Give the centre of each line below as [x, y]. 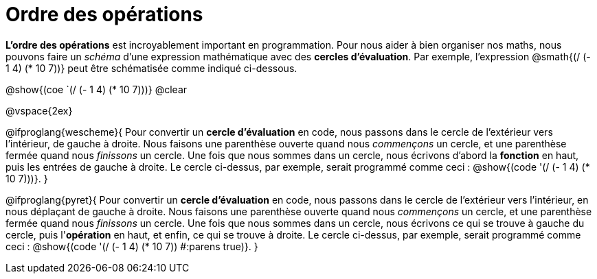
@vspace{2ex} [39, 110]
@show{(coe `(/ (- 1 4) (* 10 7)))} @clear [97, 89]
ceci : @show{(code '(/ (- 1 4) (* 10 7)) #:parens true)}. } [132, 246]
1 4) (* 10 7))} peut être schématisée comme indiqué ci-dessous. [151, 68]
